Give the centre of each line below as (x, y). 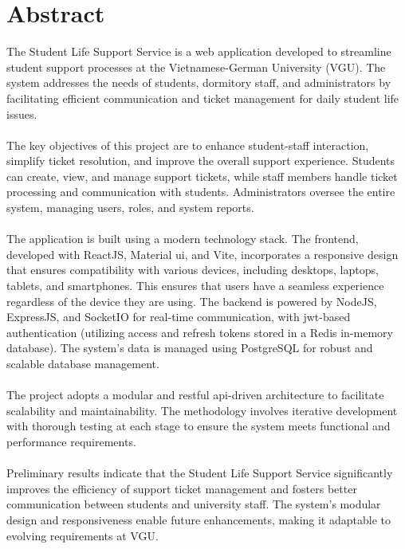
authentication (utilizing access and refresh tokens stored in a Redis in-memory (200, 332)
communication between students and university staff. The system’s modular (194, 504)
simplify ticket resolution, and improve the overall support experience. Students (201, 161)
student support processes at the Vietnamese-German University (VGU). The (196, 67)
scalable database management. (83, 363)
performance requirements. (71, 441)
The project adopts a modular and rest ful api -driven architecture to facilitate (195, 395)
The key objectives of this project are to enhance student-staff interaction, (188, 145)
